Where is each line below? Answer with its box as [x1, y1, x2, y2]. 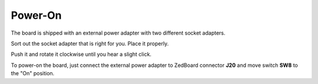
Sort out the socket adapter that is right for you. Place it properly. [11, 40, 169, 47]
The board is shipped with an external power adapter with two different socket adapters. [11, 29, 226, 36]
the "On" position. [11, 70, 55, 77]
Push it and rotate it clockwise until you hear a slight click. [11, 51, 152, 58]
